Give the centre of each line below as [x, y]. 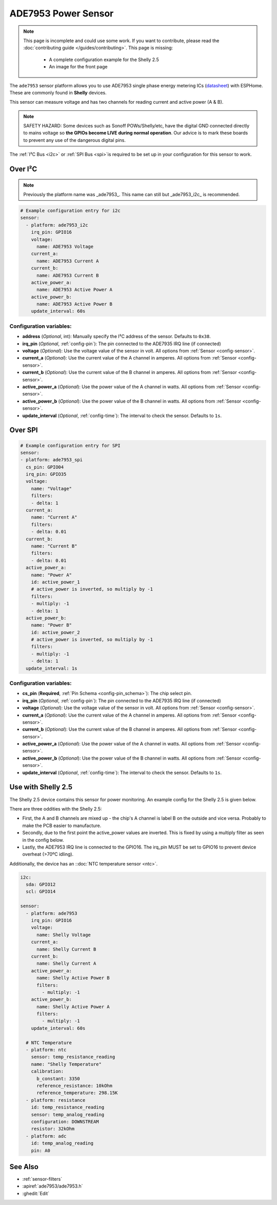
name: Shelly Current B [66, 949]
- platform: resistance [56, 1100]
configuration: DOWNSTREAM [65, 1122]
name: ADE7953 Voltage [65, 246]
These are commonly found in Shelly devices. [58, 92]
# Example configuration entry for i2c [70, 211]
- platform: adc [46, 1136]
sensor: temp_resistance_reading [73, 1057]
